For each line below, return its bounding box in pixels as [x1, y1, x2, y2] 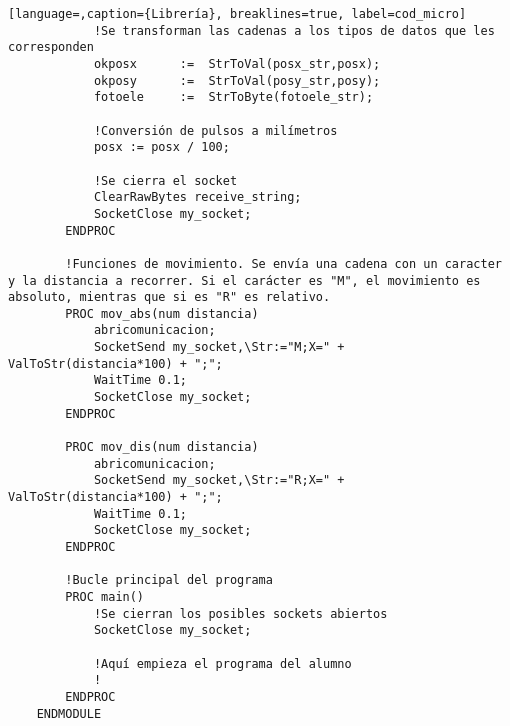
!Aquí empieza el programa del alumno [93, 656, 352, 671]
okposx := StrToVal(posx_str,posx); [93, 56, 381, 71]
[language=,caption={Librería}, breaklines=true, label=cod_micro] [8, 7, 467, 21]
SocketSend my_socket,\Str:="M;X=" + [93, 340, 345, 355]
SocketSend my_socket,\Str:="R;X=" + [93, 473, 345, 488]
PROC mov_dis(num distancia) [65, 440, 259, 455]
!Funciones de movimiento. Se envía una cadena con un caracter [65, 256, 502, 271]
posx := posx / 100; [93, 140, 230, 155]
